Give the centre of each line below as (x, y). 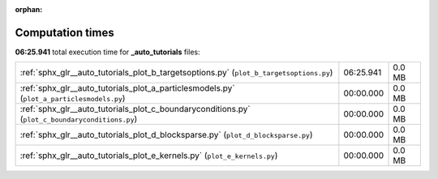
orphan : (29, 9)
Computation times (64, 32)
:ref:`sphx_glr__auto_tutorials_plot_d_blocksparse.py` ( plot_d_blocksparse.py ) (166, 135)
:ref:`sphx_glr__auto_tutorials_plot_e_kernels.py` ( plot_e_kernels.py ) (149, 156)
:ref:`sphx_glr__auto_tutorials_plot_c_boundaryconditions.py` (135, 109)
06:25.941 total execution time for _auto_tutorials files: (107, 52)
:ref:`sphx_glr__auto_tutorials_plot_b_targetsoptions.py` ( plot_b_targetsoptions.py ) (176, 73)
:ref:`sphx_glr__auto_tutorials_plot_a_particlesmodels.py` (127, 88)
